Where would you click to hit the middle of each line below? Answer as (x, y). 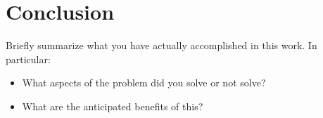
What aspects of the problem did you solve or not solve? (144, 83)
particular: (28, 59)
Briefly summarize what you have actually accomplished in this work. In (161, 45)
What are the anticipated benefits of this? (113, 106)
